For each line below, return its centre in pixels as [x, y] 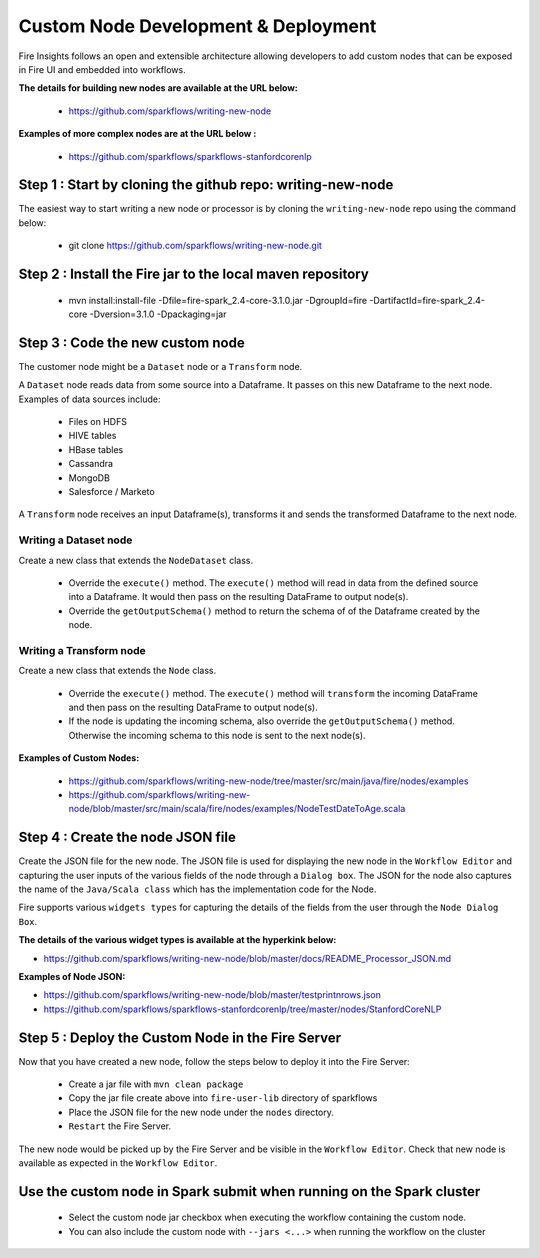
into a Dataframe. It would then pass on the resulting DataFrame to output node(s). [238, 597]
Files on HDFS [97, 422]
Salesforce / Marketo [111, 492]
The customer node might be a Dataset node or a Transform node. [160, 366]
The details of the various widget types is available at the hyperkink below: [177, 940]
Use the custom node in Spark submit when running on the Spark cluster [249, 1191]
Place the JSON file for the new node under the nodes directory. [201, 1112]
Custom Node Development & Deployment [197, 26]
